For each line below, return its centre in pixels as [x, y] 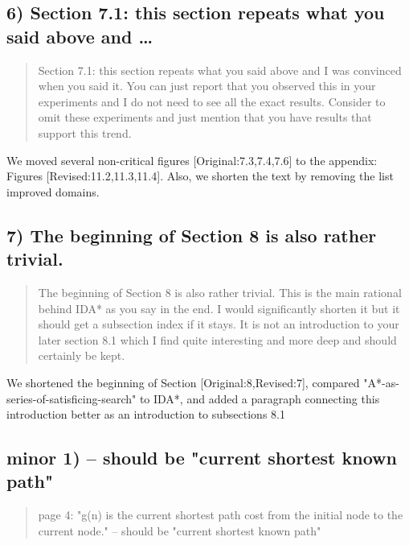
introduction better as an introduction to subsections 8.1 [146, 414]
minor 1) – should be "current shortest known [202, 458]
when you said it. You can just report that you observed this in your [207, 86]
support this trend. [85, 132]
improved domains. [53, 191]
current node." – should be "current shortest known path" [180, 530]
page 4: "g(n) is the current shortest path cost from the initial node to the [221, 515]
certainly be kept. [82, 355]
